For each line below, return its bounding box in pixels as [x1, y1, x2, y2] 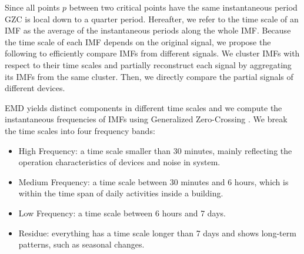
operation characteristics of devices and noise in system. [18, 156, 221, 168]
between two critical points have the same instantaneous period [69, 1, 298, 13]
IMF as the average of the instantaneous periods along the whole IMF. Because [5, 24, 291, 36]
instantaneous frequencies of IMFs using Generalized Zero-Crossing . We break [5, 113, 288, 125]
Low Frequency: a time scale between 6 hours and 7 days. [18, 206, 226, 219]
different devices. [5, 82, 65, 94]
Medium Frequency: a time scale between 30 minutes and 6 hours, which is [18, 175, 289, 188]
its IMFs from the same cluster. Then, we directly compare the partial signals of [5, 70, 293, 82]
